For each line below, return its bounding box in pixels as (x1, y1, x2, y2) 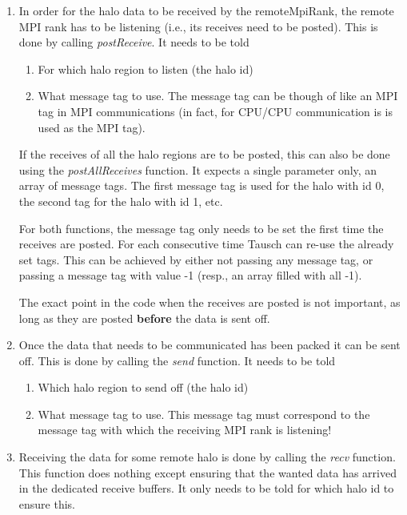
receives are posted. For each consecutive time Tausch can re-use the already (18, 235, 394, 252)
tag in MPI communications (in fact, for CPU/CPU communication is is (38, 103, 393, 119)
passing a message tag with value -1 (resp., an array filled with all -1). (18, 267, 362, 284)
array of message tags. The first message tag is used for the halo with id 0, (18, 177, 385, 194)
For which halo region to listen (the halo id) (38, 60, 253, 77)
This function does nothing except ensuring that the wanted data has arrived (18, 464, 397, 481)
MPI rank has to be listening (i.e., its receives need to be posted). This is (18, 18, 378, 34)
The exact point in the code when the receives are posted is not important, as (18, 293, 401, 310)
